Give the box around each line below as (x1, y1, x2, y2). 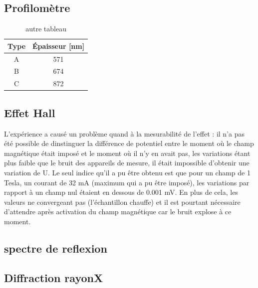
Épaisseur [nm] (32, 40, 85, 51)
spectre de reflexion (4, 240, 107, 256)
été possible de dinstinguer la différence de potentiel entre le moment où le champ (4, 138, 254, 148)
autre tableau (25, 23, 66, 34)
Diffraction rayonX (4, 270, 103, 285)
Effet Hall (4, 105, 55, 120)
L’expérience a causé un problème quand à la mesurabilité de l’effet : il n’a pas (4, 128, 245, 139)
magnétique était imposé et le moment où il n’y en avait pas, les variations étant (4, 147, 251, 158)
